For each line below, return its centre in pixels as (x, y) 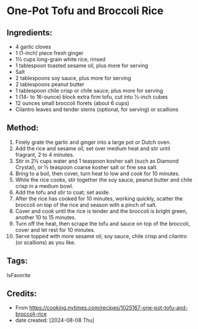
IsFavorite (19, 275)
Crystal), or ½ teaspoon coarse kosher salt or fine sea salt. (86, 167)
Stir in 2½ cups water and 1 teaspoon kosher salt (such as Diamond (97, 161)
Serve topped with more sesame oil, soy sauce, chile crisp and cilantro (101, 236)
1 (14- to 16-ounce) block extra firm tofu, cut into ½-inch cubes (91, 97)
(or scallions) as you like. (45, 242)
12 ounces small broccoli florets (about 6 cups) (72, 103)
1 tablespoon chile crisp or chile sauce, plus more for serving (89, 91)
